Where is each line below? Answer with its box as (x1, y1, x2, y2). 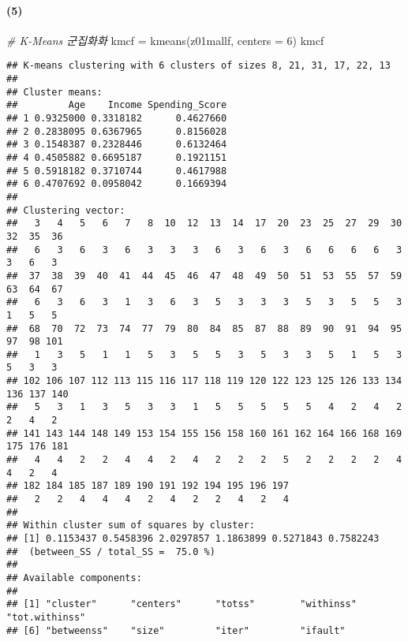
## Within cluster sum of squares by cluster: (6, 520, 255, 531)
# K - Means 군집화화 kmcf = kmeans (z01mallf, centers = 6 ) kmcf (6, 32, 324, 48)
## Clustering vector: (6, 204, 125, 216)
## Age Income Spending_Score (6, 99, 227, 111)
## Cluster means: (6, 86, 103, 98)
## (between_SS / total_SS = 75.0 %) (6, 546, 215, 557)
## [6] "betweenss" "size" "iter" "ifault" (6, 624, 346, 636)
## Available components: (6, 572, 142, 583)
